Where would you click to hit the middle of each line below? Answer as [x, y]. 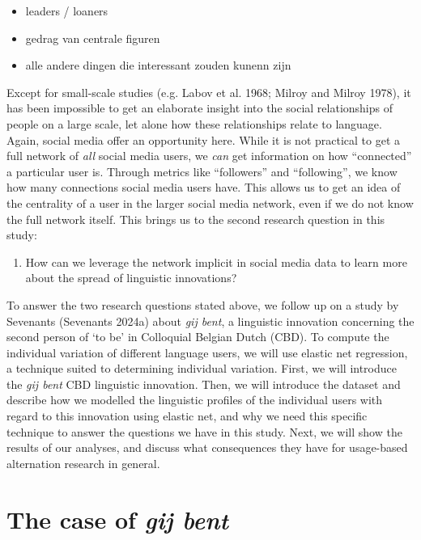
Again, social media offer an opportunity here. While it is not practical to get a [204, 139]
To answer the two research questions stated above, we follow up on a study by [203, 304]
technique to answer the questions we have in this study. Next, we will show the [204, 431]
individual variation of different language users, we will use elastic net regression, [207, 352]
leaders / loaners [67, 11]
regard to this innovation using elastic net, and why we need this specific [187, 416]
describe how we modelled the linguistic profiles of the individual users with [195, 400]
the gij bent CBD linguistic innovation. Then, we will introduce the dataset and [204, 384]
